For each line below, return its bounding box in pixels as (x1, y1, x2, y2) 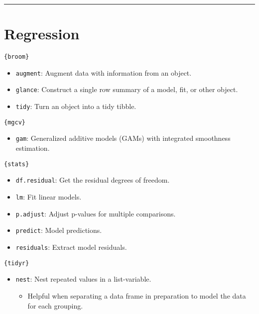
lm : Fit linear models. (15, 191, 82, 202)
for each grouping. (27, 300, 83, 311)
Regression (4, 23, 80, 44)
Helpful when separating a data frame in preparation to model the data (27, 290, 246, 301)
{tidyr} (4, 259, 29, 267)
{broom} (4, 53, 29, 61)
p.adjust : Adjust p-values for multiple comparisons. (15, 208, 176, 218)
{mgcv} (4, 118, 25, 126)
